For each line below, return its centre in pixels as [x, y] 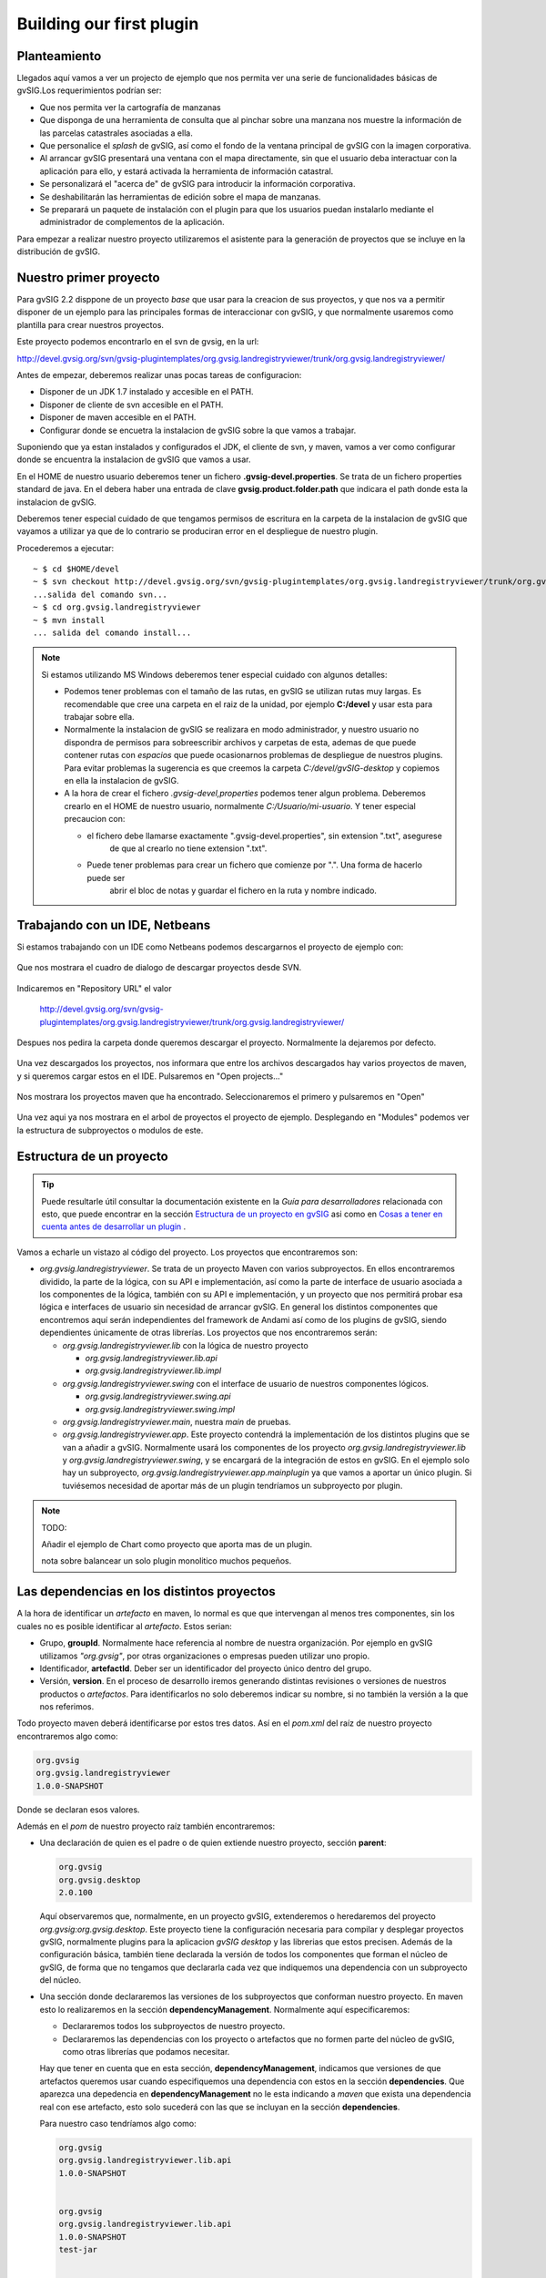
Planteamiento [59, 56]
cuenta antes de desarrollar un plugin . [114, 1226]
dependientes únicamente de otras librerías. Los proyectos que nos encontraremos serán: [208, 1333]
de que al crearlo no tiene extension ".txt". [188, 848]
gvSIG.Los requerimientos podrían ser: [89, 90]
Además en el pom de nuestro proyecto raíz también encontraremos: [146, 1826]
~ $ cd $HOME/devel [76, 569]
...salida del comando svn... [101, 594]
